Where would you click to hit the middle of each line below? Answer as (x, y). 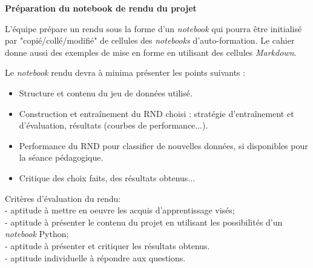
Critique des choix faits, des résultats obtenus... (107, 177)
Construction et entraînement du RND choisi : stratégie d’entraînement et (156, 113)
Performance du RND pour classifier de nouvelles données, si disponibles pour (163, 145)
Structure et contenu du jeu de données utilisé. (106, 92)
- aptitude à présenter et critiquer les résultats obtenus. (107, 245)
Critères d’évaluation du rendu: (63, 198)
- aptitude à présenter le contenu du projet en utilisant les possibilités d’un (144, 222)
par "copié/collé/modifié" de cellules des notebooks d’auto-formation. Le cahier (150, 40)
